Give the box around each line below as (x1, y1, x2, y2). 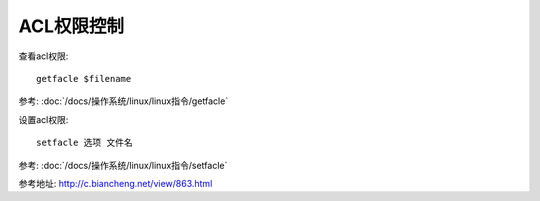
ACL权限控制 (18, 15, 125, 37)
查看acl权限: (18, 50, 69, 62)
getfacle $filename (36, 73, 132, 84)
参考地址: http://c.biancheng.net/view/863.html (18, 177, 213, 189)
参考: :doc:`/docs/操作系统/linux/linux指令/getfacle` (18, 95, 229, 107)
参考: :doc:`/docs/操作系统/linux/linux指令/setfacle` (18, 159, 228, 171)
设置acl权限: (18, 113, 69, 125)
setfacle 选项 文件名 (36, 137, 134, 149)
